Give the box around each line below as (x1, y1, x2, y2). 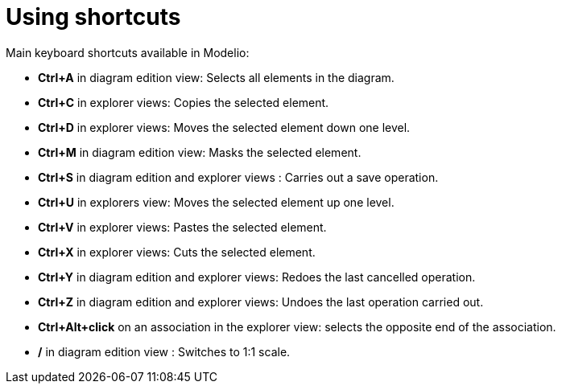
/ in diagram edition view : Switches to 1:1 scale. (38, 344, 291, 359)
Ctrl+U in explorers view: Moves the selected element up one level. (38, 195, 395, 209)
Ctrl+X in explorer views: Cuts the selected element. (38, 244, 316, 259)
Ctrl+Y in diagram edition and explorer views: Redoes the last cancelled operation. (38, 269, 476, 284)
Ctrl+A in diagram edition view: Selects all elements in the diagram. (38, 70, 395, 84)
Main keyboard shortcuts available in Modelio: (6, 45, 250, 60)
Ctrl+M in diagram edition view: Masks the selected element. (38, 145, 362, 159)
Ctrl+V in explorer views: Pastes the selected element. (38, 220, 327, 234)
